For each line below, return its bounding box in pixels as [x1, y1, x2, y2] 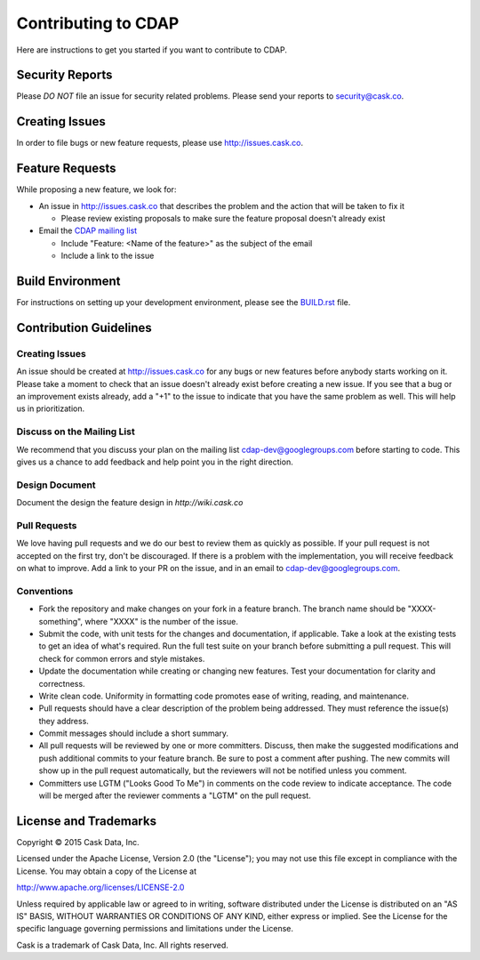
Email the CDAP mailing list [38, 225, 138, 236]
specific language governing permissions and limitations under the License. [16, 924, 293, 934]
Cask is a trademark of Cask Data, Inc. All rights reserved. [16, 940, 228, 950]
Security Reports [16, 68, 113, 83]
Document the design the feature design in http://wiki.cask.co [16, 497, 244, 508]
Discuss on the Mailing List [16, 425, 135, 438]
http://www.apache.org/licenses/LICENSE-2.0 [16, 882, 185, 893]
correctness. [38, 678, 85, 689]
